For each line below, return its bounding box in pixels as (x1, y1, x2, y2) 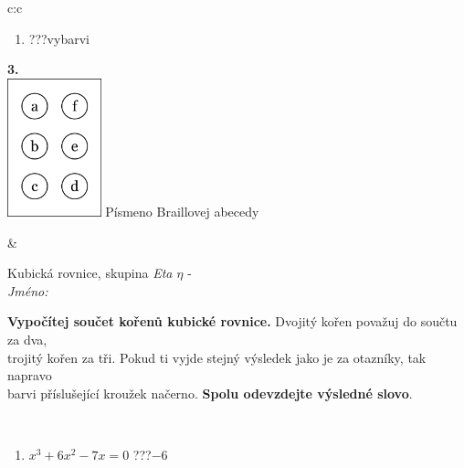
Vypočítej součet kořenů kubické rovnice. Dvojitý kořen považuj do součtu (7, 312, 458, 331)
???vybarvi (28, 28, 90, 48)
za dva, (7, 329, 47, 348)
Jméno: (7, 281, 48, 300)
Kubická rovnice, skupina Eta (7, 263, 173, 282)
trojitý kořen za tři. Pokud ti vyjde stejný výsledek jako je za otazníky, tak (7, 347, 427, 367)
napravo (7, 366, 52, 385)
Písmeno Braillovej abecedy (105, 201, 259, 220)
